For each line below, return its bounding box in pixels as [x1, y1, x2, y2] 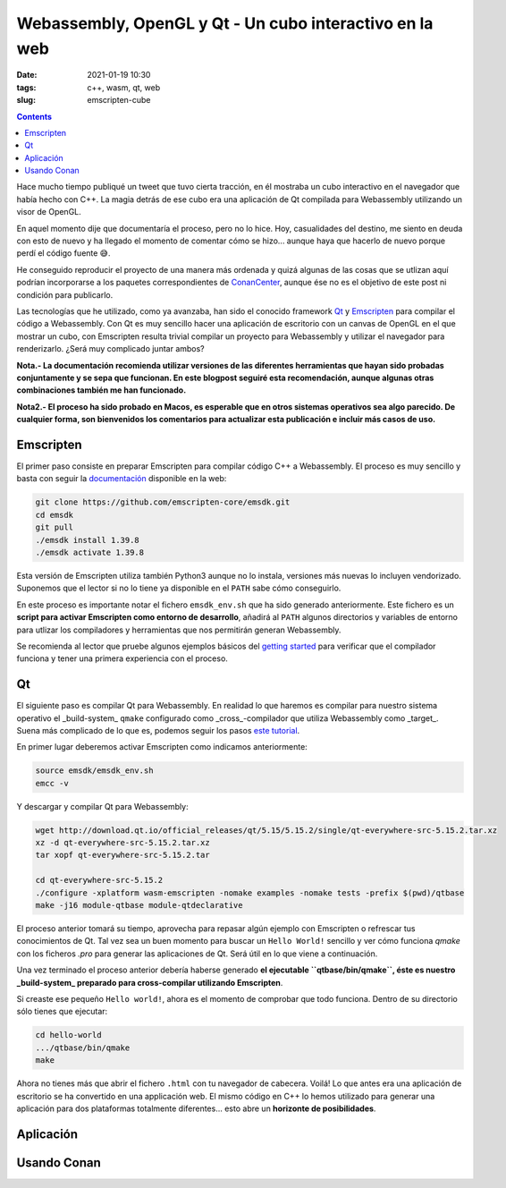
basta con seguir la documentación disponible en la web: [16, 473, 227, 484]
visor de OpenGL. [16, 207, 82, 217]
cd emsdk [35, 510, 74, 520]
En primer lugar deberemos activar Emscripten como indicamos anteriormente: [16, 742, 308, 752]
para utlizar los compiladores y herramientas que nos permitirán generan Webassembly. [16, 624, 342, 635]
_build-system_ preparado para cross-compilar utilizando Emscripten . [16, 977, 283, 988]
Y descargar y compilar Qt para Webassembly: [16, 801, 189, 811]
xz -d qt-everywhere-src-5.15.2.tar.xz [35, 837, 210, 848]
